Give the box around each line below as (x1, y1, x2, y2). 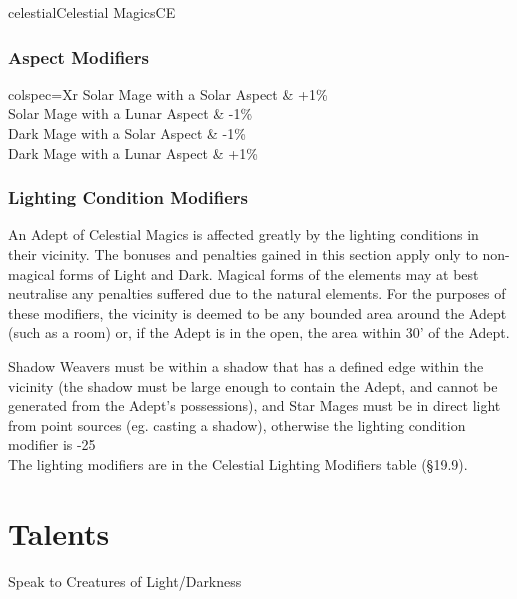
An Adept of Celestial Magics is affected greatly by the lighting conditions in (8, 224, 479, 245)
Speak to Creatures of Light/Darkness (8, 570, 242, 591)
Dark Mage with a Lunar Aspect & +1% (8, 142, 258, 163)
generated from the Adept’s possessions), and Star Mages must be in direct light (8, 395, 501, 416)
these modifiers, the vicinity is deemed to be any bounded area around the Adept (8, 302, 507, 323)
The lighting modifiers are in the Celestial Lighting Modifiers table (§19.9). (8, 453, 468, 474)
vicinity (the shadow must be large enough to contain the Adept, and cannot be (8, 375, 498, 396)
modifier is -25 (8, 434, 96, 455)
